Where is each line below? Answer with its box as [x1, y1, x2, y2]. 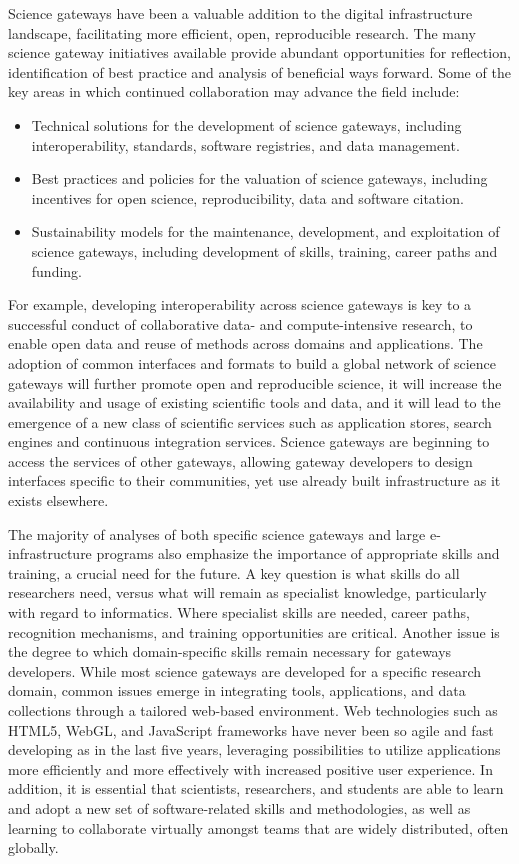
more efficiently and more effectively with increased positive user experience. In [8, 758, 493, 779]
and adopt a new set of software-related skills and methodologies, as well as [8, 797, 471, 818]
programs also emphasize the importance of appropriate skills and [96, 543, 500, 564]
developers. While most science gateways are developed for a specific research [8, 660, 482, 681]
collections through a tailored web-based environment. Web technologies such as [8, 700, 498, 720]
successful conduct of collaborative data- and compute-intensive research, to [8, 313, 473, 334]
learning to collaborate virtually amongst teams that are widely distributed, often [8, 817, 509, 838]
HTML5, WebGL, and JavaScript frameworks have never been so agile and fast [8, 719, 494, 740]
